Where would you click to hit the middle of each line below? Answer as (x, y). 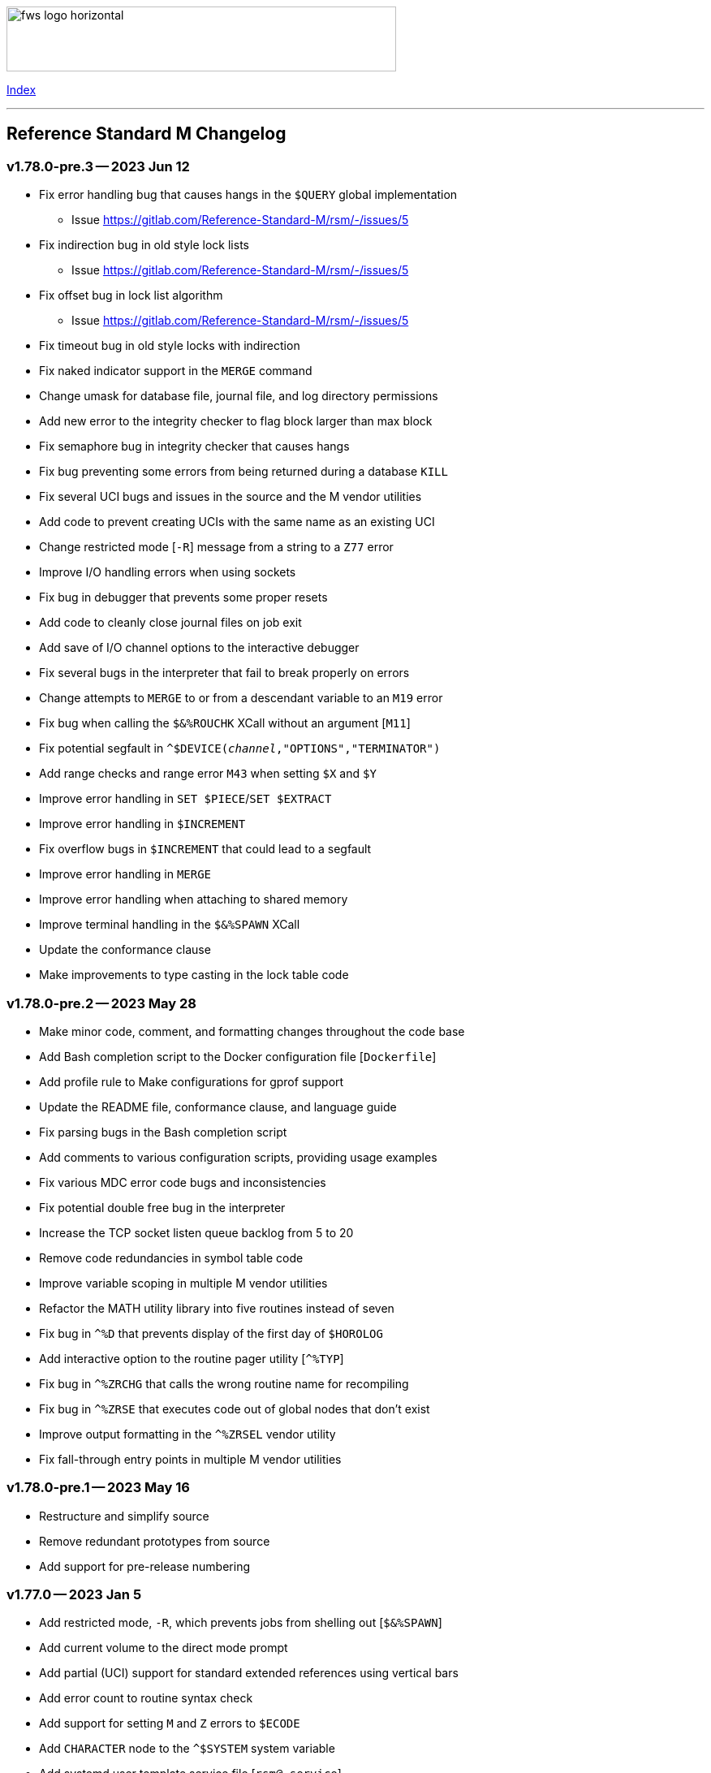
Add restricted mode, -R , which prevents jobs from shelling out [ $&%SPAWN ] (241, 1623)
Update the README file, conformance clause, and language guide (218, 1107)
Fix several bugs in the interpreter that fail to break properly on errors (224, 673)
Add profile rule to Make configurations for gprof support (192, 1081)
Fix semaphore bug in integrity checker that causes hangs (194, 446)
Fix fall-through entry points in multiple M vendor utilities (190, 1459)
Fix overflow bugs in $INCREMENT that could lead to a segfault (205, 849)
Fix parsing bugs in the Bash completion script (163, 1132)
